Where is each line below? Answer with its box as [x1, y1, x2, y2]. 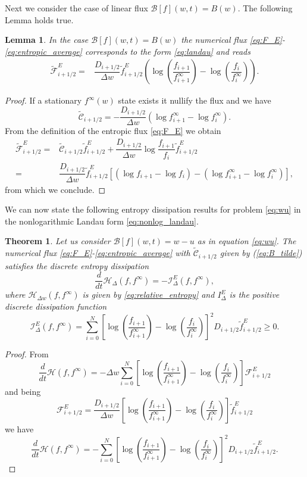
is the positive [229, 288, 280, 301]
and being [5, 385, 41, 397]
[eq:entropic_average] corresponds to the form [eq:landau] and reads [5, 45, 250, 57]
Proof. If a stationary [5, 94, 82, 107]
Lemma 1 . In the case [5, 33, 89, 46]
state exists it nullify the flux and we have [118, 94, 271, 107]
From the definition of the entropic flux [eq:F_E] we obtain [5, 124, 221, 137]
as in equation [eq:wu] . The [197, 235, 296, 247]
